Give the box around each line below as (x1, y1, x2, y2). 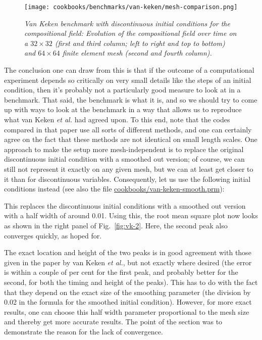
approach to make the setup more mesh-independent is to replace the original (4, 143, 244, 154)
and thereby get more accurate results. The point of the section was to (4, 316, 223, 327)
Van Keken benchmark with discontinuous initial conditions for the (24, 18, 230, 28)
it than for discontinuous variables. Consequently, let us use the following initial (4, 173, 251, 184)
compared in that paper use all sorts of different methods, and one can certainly (4, 124, 252, 134)
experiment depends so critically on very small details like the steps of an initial (4, 74, 251, 85)
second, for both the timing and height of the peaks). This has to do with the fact (4, 276, 258, 287)
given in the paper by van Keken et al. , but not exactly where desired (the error (4, 257, 252, 267)
